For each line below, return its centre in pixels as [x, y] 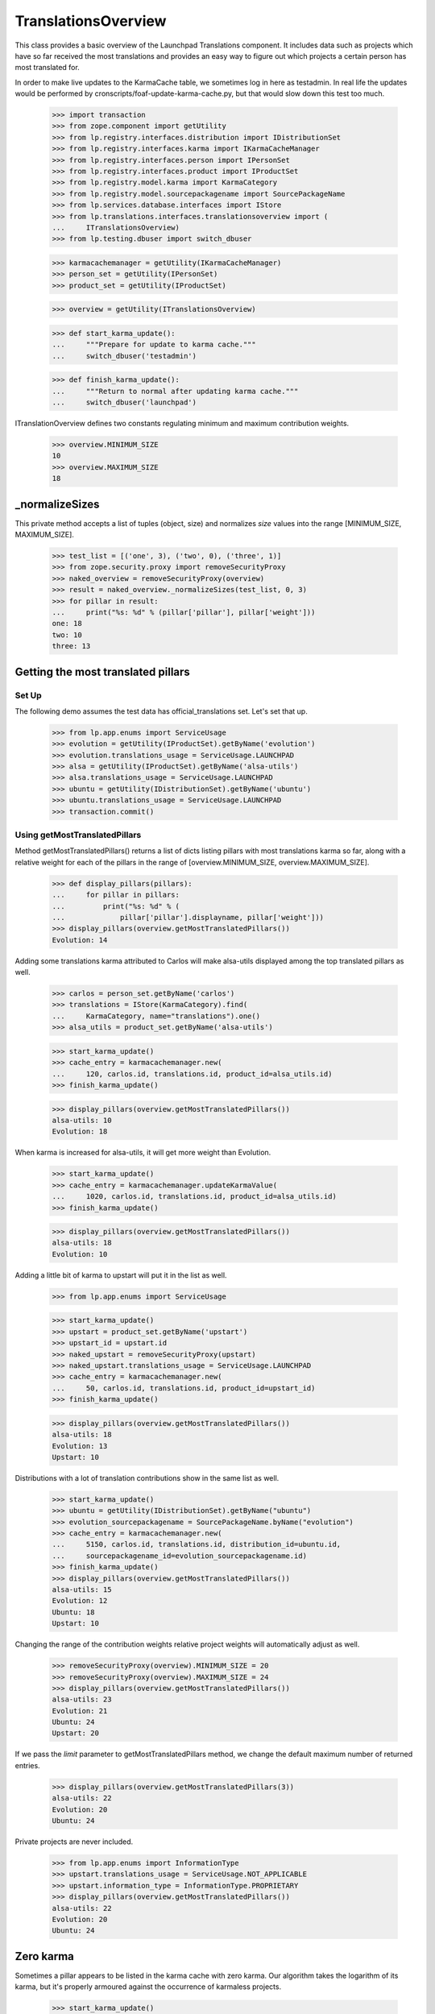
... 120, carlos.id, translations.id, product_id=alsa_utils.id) [192, 1074]
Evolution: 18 [80, 1131]
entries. [27, 1765]
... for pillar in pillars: [116, 895]
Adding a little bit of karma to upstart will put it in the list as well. [121, 1275]
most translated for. [47, 68]
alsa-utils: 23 [82, 1699]
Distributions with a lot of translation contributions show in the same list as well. [147, 1477]
